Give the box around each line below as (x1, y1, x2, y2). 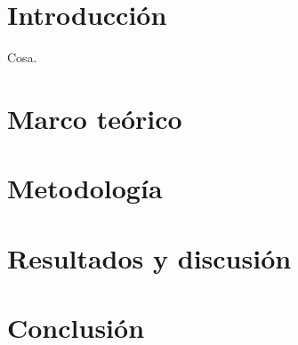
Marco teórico (7, 100, 182, 136)
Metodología (7, 170, 163, 206)
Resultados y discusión (7, 239, 292, 276)
